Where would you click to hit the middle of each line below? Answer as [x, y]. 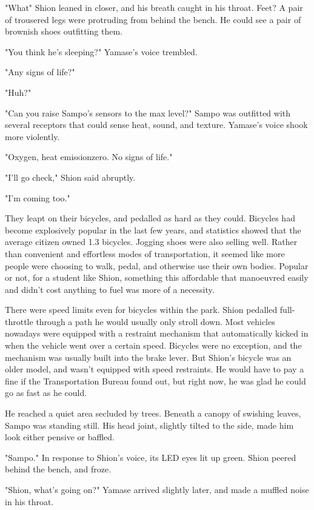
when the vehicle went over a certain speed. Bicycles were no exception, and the [153, 345]
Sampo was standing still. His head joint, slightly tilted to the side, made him [149, 425]
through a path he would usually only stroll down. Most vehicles [155, 321]
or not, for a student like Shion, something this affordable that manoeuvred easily [157, 277]
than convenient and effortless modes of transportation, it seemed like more [145, 253]
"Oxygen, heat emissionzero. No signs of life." [89, 157]
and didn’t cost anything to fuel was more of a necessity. [110, 289]
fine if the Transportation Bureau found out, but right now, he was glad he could [155, 381]
